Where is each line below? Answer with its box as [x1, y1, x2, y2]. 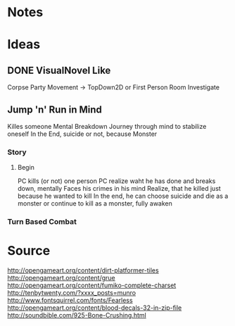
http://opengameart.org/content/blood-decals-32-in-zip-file [7, 303, 182, 312]
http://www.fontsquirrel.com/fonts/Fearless [7, 296, 133, 305]
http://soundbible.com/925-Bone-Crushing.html [7, 311, 146, 320]
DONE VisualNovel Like [7, 64, 111, 76]
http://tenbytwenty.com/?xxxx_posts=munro [7, 289, 136, 297]
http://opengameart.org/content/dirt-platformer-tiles [7, 266, 160, 275]
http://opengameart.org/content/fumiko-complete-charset [7, 281, 177, 289]
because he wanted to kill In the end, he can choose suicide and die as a [17, 192, 229, 201]
